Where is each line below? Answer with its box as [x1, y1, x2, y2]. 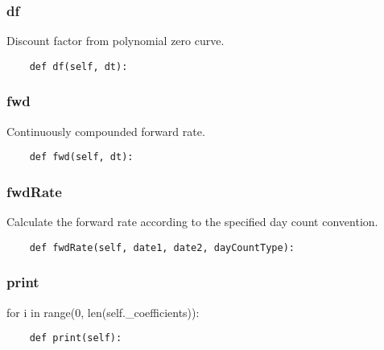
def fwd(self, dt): [29, 151, 134, 163]
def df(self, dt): [29, 60, 128, 72]
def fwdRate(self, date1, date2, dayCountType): [29, 241, 295, 253]
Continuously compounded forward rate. [6, 122, 205, 139]
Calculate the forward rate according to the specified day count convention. [6, 213, 378, 230]
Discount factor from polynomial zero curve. [6, 32, 225, 49]
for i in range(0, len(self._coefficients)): [6, 303, 200, 320]
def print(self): [29, 332, 122, 344]
